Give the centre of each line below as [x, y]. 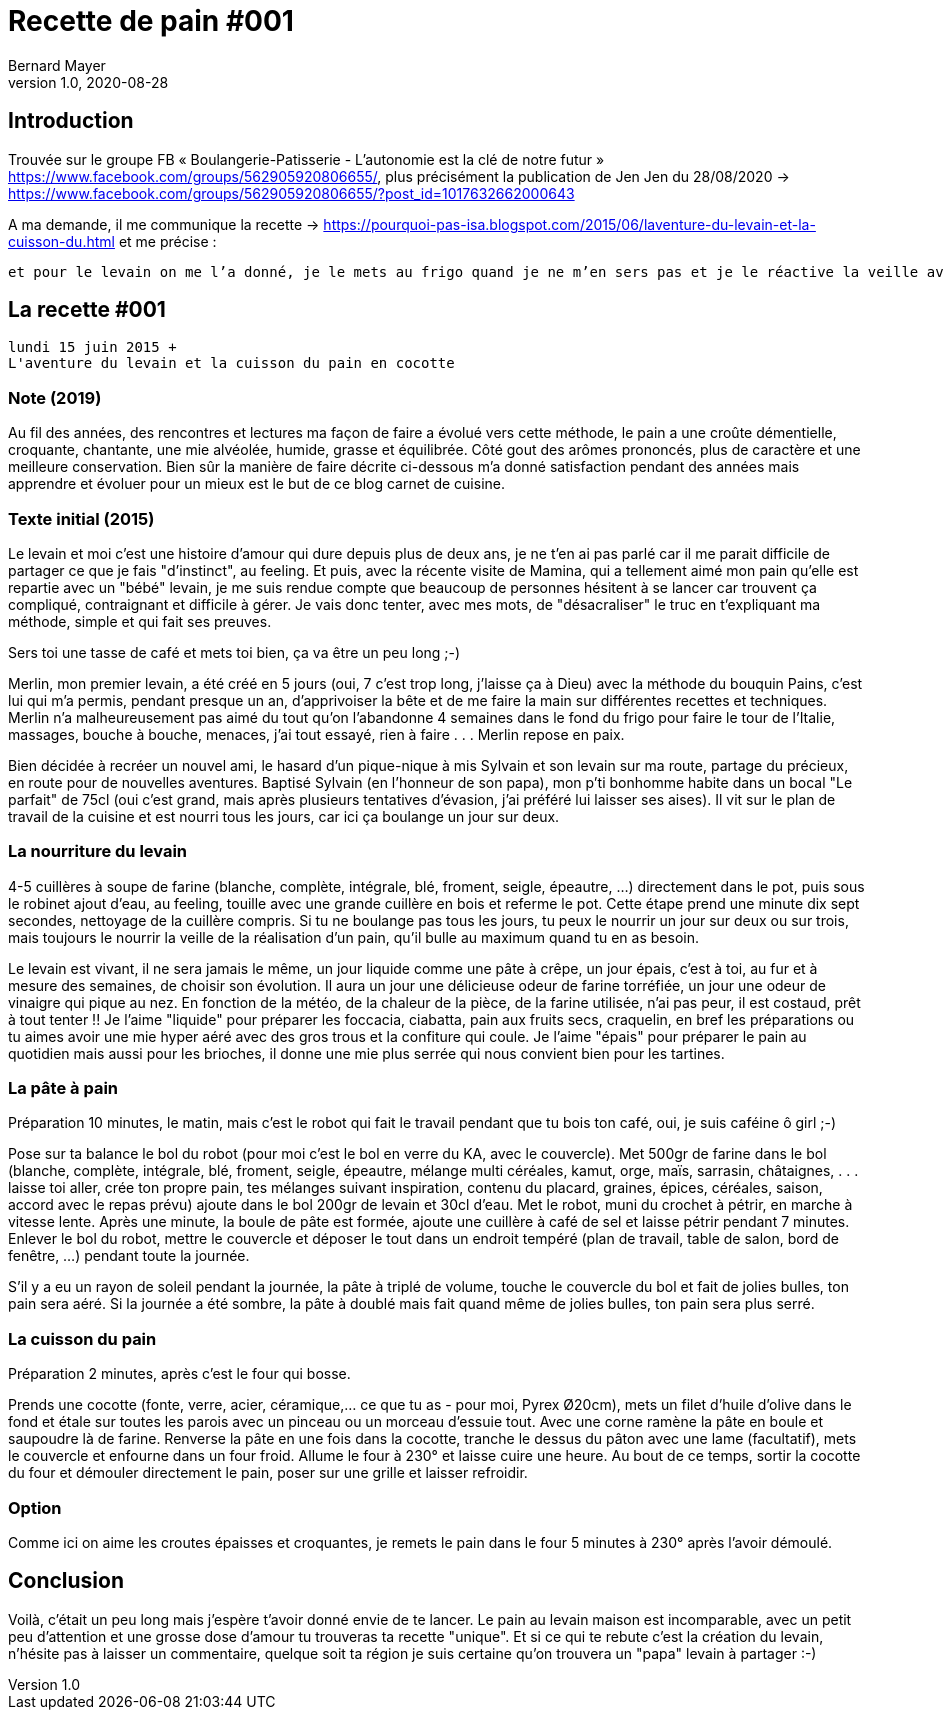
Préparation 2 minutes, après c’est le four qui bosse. [179, 1374]
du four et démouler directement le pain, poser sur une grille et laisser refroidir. [268, 1473]
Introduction [71, 121]
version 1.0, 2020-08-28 [88, 82]
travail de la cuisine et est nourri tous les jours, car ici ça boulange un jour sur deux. [284, 816]
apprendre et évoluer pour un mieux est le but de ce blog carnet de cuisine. [256, 484]
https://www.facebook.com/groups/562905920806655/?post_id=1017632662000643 [291, 193]
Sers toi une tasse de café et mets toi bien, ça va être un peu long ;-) [234, 652]
